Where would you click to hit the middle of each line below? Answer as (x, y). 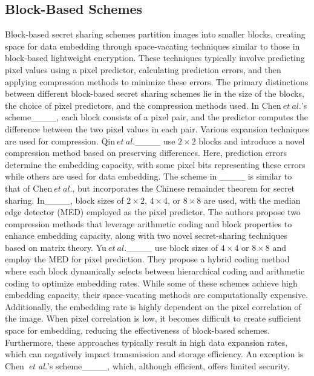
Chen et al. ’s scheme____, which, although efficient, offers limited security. (147, 365)
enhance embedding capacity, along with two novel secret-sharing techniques (146, 235)
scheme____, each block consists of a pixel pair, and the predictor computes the (156, 117)
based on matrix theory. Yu (56, 247)
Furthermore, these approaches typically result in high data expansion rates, (146, 342)
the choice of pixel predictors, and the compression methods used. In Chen (143, 105)
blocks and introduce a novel (252, 141)
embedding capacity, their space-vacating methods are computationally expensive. (157, 295)
